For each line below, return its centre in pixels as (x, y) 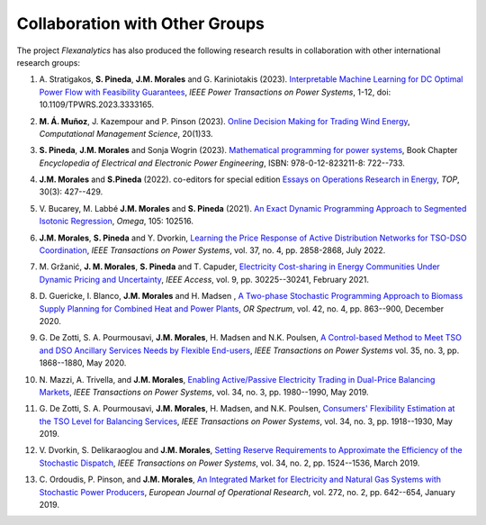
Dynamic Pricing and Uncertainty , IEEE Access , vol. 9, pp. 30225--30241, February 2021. (204, 279)
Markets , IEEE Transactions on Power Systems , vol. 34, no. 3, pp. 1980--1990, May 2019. (204, 392)
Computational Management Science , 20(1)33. (126, 133)
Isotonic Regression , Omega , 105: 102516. (116, 222)
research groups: (49, 62)
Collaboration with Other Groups (140, 23)
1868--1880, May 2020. (83, 363)
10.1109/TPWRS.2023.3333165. (97, 104)
